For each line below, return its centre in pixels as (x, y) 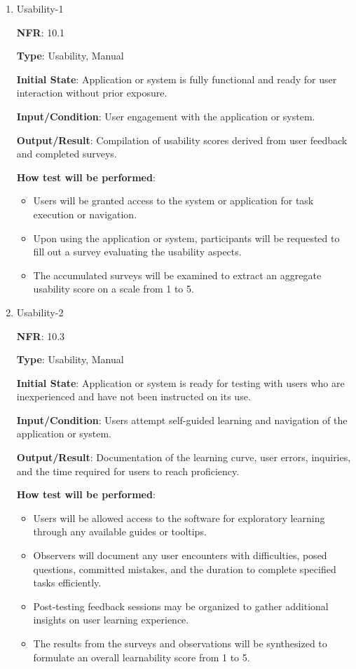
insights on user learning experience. (111, 620)
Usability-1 (40, 8)
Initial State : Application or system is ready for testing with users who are (180, 382)
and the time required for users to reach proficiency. (128, 471)
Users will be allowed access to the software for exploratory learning (179, 517)
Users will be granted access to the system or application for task (173, 200)
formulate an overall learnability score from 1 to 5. (142, 657)
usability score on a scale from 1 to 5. (114, 289)
